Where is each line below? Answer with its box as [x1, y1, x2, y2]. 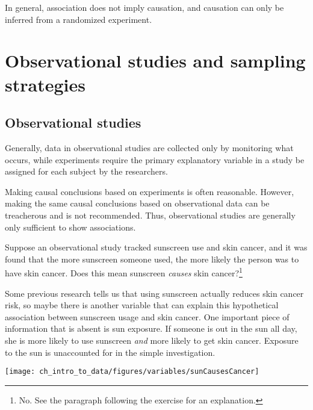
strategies [5, 72, 85, 96]
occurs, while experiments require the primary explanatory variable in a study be [5, 153, 305, 166]
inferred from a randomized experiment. [5, 13, 152, 25]
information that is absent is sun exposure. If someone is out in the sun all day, [5, 322, 297, 335]
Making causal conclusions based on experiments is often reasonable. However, [5, 185, 294, 197]
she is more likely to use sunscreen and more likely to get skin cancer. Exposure [5, 334, 299, 346]
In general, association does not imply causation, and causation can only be [5, 1, 284, 13]
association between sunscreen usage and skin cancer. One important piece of [5, 310, 290, 323]
